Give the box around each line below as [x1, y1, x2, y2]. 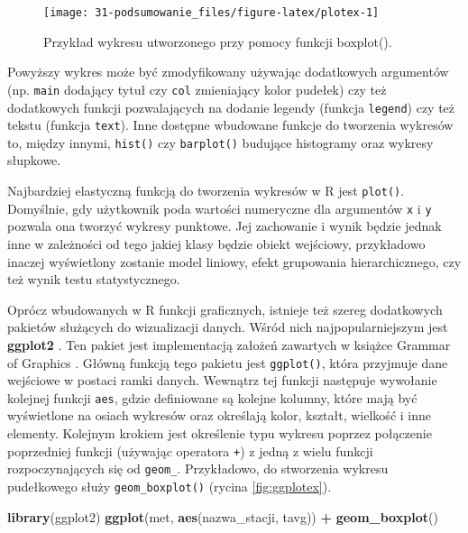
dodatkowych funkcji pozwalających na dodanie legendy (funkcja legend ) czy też [7, 97, 455, 116]
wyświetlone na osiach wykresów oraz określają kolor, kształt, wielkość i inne [7, 406, 431, 425]
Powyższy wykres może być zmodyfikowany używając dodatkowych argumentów [7, 62, 449, 81]
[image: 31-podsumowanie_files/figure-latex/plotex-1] [43, 6, 380, 19]
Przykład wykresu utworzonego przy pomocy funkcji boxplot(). [43, 32, 392, 51]
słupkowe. [7, 151, 61, 170]
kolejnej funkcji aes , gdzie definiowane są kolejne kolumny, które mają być [7, 388, 418, 407]
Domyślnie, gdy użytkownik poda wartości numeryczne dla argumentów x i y [7, 198, 432, 217]
